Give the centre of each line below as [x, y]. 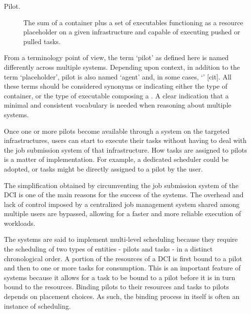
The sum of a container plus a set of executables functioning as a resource [133, 22]
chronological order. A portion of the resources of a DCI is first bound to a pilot [123, 258]
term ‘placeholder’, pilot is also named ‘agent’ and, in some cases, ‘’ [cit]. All [118, 76]
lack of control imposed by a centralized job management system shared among [122, 204]
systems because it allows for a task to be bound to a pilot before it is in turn [120, 277]
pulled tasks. [42, 41]
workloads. [20, 223]
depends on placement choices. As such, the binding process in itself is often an [122, 296]
